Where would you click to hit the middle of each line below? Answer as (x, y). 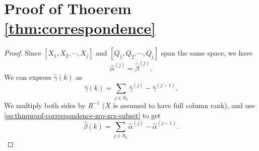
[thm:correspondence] (80, 28)
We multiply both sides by (45, 105)
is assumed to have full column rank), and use (184, 105)
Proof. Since (23, 53)
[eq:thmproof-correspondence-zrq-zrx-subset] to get (82, 115)
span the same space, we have (207, 53)
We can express (28, 77)
